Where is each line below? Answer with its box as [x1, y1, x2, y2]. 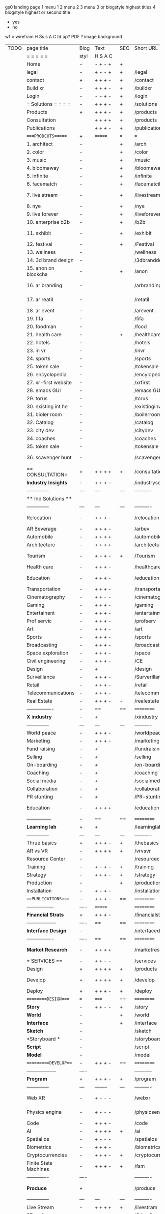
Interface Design [26, 927, 67, 934]
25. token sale [26, 363, 60, 370]
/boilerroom [134, 411, 162, 417]
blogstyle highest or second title [5, 9, 70, 15]
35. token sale [26, 443, 60, 449]
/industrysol [134, 479, 162, 486]
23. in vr [26, 347, 46, 354]
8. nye [26, 203, 41, 209]
